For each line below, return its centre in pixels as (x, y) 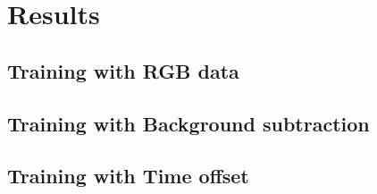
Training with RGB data (123, 70)
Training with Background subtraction (188, 123)
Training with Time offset (128, 176)
